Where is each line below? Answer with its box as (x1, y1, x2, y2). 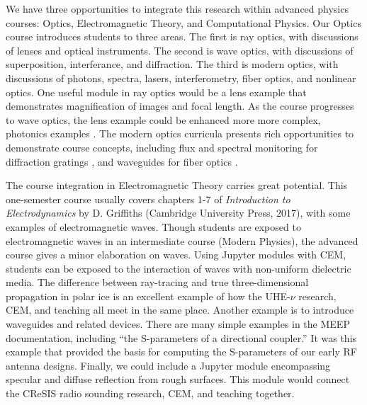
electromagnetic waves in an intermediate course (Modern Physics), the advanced (6, 233, 358, 248)
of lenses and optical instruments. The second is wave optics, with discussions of (6, 42, 354, 57)
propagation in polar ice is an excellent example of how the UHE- (6, 288, 290, 303)
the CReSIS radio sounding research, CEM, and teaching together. (6, 386, 295, 401)
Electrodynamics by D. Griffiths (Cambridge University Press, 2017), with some (6, 205, 351, 220)
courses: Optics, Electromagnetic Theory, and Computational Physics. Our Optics (6, 15, 361, 30)
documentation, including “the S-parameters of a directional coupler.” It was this (6, 330, 357, 345)
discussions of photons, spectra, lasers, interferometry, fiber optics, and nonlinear (6, 70, 356, 85)
